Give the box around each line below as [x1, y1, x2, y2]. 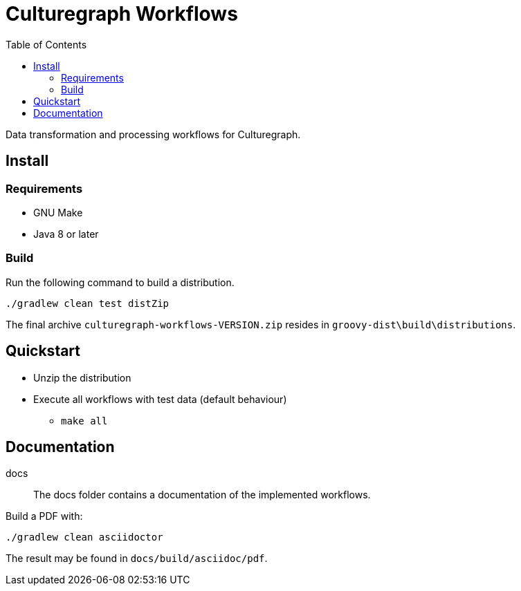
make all [61, 415, 108, 426]
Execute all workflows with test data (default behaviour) [33, 393, 287, 405]
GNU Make [33, 206, 83, 218]
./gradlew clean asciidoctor [6, 532, 163, 543]
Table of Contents [6, 38, 87, 50]
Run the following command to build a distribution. [6, 276, 235, 288]
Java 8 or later [33, 227, 99, 240]
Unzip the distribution [33, 371, 131, 384]
